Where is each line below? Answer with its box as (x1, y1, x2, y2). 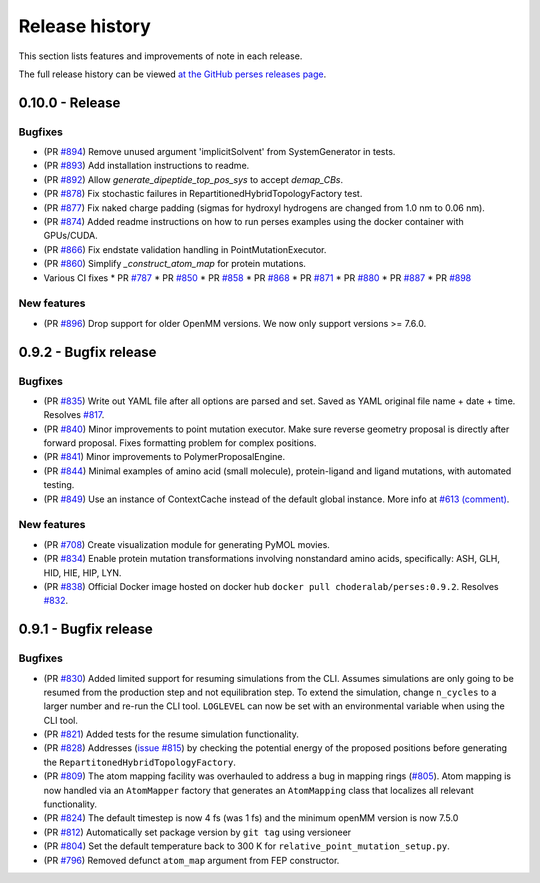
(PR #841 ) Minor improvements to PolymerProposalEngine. (43, 451, 285, 463)
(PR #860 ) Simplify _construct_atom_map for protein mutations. (43, 258, 307, 270)
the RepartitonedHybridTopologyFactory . (43, 756, 237, 768)
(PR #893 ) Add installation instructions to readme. (43, 160, 250, 172)
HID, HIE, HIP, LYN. (43, 566, 122, 579)
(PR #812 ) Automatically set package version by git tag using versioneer (43, 826, 352, 838)
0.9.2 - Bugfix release (18, 343, 157, 360)
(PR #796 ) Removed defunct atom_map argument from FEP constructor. (43, 854, 340, 866)
